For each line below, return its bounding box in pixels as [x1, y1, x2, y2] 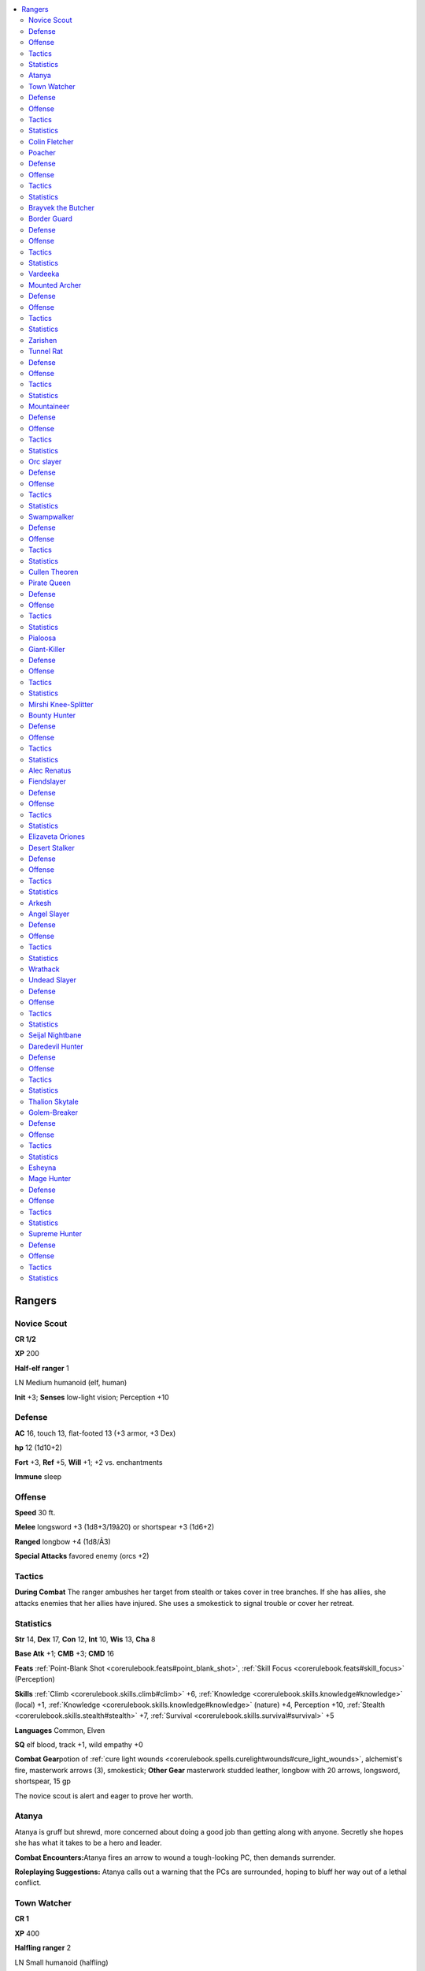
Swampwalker [28, 512, 75, 521]
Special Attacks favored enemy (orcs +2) [14, 1552, 150, 1561]
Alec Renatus [28, 766, 72, 775]
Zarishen [28, 335, 57, 345]
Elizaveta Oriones [28, 832, 86, 841]
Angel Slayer [28, 909, 70, 918]
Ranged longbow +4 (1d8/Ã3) [14, 1537, 112, 1546]
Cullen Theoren [28, 567, 79, 576]
